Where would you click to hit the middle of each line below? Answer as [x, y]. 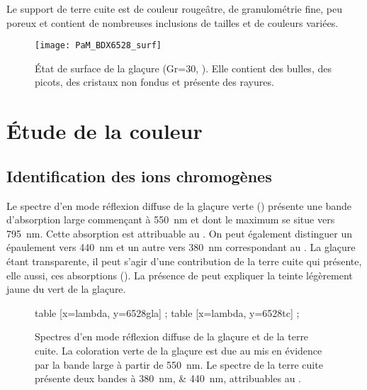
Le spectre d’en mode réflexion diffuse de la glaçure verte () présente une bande [179, 205]
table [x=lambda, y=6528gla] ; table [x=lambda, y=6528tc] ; [167, 312]
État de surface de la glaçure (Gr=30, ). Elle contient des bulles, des [183, 68]
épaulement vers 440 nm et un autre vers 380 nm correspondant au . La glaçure [181, 247]
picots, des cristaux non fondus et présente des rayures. [154, 82]
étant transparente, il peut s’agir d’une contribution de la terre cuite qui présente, [184, 261]
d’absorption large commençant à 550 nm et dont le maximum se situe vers [171, 219]
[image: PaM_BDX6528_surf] [98, 46]
